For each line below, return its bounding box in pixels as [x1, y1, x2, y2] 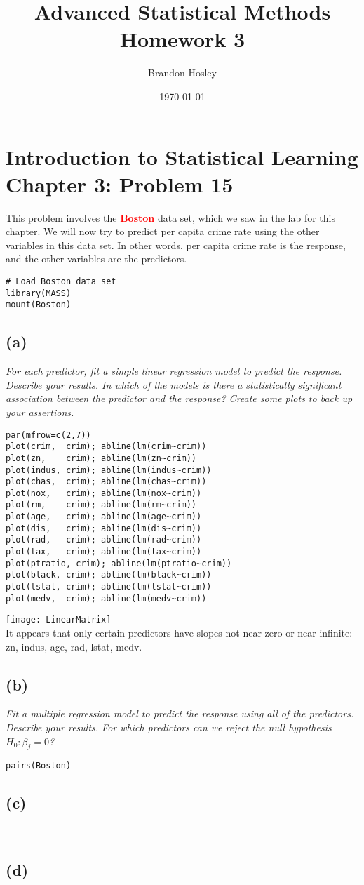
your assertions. [6, 404, 74, 419]
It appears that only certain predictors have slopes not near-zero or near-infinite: [6, 625, 353, 640]
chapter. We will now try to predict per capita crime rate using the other [6, 224, 320, 239]
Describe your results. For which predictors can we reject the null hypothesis [6, 720, 332, 735]
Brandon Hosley [148, 65, 217, 80]
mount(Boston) [6, 300, 72, 310]
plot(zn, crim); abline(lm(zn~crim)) [6, 453, 197, 463]
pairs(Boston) [6, 761, 72, 771]
